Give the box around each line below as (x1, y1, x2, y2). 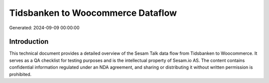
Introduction (9, 38, 49, 46)
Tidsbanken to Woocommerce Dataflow (9, 7, 177, 18)
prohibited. (9, 71, 32, 77)
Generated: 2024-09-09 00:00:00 (9, 25, 80, 31)
